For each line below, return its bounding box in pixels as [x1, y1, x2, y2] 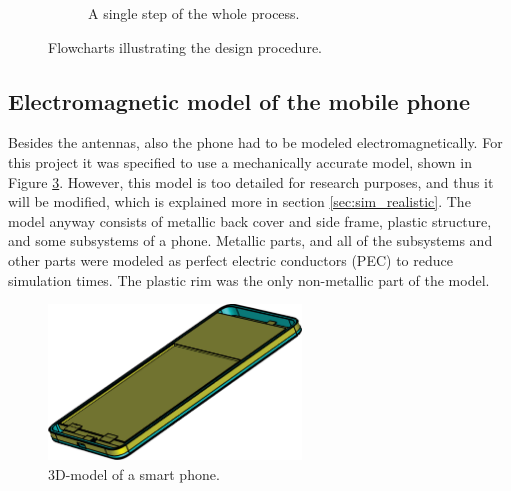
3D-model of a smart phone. [48, 463, 220, 484]
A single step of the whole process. [88, 3, 300, 23]
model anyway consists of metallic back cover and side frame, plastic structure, [8, 210, 492, 231]
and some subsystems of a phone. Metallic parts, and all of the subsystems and [8, 230, 493, 251]
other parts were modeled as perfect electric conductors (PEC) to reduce [8, 249, 453, 270]
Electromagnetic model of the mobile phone [8, 85, 471, 116]
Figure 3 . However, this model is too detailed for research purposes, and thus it [8, 171, 494, 192]
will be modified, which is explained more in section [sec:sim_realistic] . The [8, 191, 471, 212]
